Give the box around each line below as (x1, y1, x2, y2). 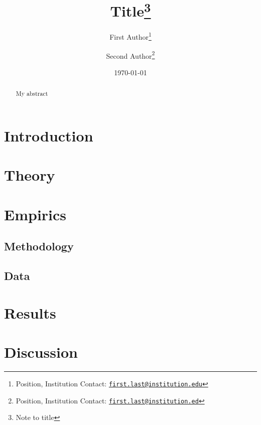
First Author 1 (109, 30, 152, 42)
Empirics (4, 204, 67, 224)
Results (4, 302, 56, 323)
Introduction (4, 125, 93, 146)
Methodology (4, 238, 74, 254)
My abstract (16, 89, 48, 98)
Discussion (4, 342, 78, 362)
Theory (4, 165, 55, 185)
